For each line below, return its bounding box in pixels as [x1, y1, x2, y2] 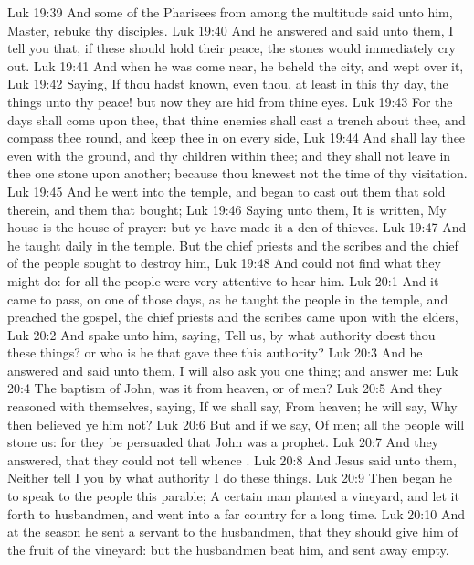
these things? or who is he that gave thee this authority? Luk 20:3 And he [7, 343, 423, 362]
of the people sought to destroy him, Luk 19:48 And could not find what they [7, 253, 441, 272]
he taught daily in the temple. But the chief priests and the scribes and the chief [7, 235, 458, 254]
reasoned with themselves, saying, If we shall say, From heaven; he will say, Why [7, 397, 458, 416]
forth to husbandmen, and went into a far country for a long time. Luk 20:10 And [7, 504, 465, 523]
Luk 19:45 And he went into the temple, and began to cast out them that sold [7, 181, 446, 200]
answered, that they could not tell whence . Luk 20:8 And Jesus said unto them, [7, 450, 457, 469]
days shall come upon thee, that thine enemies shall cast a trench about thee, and [7, 110, 466, 129]
